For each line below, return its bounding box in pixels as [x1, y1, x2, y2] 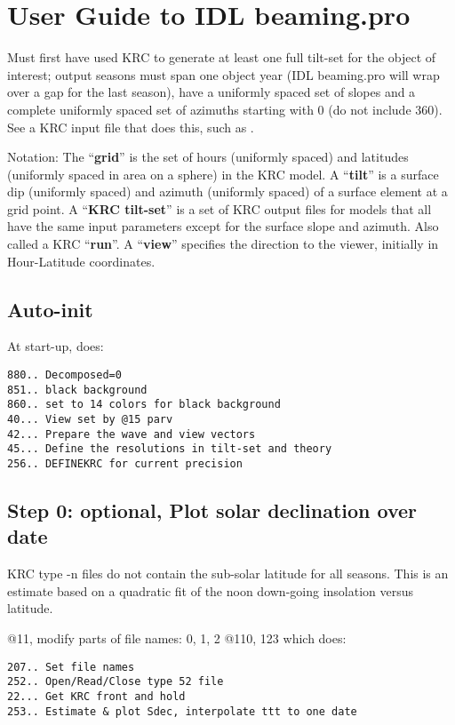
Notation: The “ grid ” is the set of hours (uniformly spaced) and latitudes [7, 147, 409, 166]
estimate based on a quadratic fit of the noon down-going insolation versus [7, 581, 414, 600]
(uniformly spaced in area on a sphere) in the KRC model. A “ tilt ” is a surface [7, 164, 439, 183]
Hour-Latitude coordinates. [7, 251, 156, 270]
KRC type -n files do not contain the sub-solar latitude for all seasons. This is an [7, 564, 449, 583]
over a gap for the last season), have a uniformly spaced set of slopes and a [7, 83, 416, 101]
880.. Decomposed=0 [7, 369, 122, 382]
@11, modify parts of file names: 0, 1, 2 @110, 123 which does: [7, 629, 347, 648]
